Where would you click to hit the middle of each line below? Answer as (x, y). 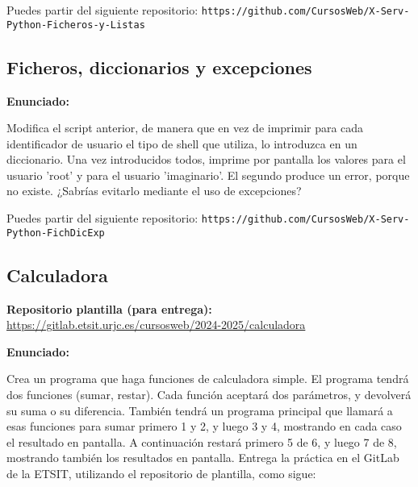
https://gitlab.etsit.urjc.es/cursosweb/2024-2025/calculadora (156, 325)
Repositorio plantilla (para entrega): (109, 308)
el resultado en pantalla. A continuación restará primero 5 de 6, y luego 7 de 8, (202, 441)
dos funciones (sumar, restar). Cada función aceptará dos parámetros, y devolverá (209, 394)
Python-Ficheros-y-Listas (76, 25)
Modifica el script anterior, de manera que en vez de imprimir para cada (185, 128)
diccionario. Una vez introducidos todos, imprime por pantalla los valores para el (206, 159)
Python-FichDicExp (56, 233)
